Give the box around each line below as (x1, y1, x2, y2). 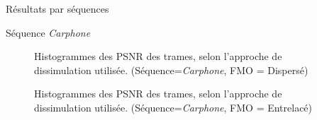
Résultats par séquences (6, 1, 109, 16)
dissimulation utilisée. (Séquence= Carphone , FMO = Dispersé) (34, 62, 308, 77)
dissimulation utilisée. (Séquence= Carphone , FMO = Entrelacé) (34, 100, 313, 114)
